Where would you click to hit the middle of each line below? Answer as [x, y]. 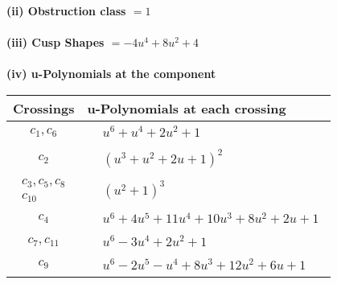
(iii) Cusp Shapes [55, 42]
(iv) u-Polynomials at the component [111, 74]
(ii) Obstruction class [66, 10]
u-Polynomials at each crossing [187, 108]
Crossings [44, 108]
